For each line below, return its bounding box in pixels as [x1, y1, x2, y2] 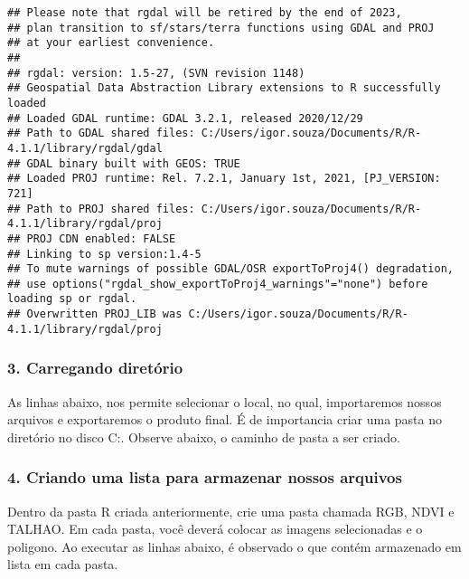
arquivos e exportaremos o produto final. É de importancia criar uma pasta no [7, 410, 443, 429]
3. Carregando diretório [7, 356, 183, 379]
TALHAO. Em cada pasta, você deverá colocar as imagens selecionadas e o [7, 519, 423, 538]
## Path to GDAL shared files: [7, 127, 195, 140]
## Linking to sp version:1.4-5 [7, 247, 202, 261]
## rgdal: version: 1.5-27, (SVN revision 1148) [7, 66, 305, 80]
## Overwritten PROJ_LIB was [7, 308, 183, 321]
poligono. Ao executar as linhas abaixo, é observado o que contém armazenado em [7, 536, 462, 555]
